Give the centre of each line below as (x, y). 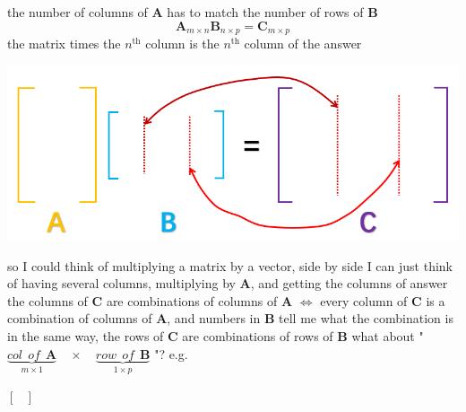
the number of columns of (78, 12)
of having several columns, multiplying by (121, 283)
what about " (388, 336)
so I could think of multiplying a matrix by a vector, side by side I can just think (230, 265)
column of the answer (303, 44)
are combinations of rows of (258, 336)
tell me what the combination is (366, 318)
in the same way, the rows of (86, 336)
